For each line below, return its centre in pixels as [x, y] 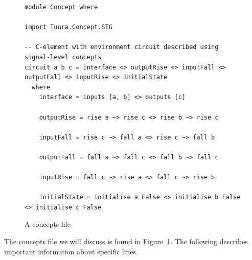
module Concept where [61, 7]
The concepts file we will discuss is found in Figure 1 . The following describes [126, 241]
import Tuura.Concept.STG [68, 27]
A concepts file [48, 224]
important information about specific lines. [71, 251]
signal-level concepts [63, 57]
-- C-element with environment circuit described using [122, 47]
